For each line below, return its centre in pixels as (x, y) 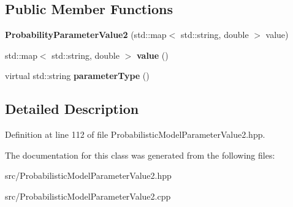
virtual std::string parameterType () (77, 76)
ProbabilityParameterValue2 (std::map (86, 35)
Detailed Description (72, 109)
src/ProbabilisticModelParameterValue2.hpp (88, 175)
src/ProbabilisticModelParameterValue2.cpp (88, 196)
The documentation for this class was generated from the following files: (140, 155)
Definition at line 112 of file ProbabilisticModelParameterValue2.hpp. (135, 134)
